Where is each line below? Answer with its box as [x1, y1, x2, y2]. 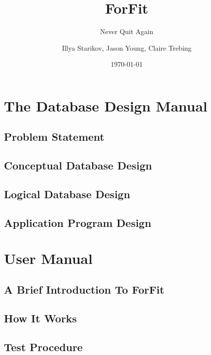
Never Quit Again [100, 26, 153, 37]
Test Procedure [4, 339, 83, 354]
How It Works [4, 310, 77, 325]
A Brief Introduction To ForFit [4, 281, 165, 297]
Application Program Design [4, 215, 152, 230]
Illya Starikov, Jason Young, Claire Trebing [62, 42, 192, 53]
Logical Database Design [4, 187, 131, 202]
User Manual [4, 248, 93, 268]
